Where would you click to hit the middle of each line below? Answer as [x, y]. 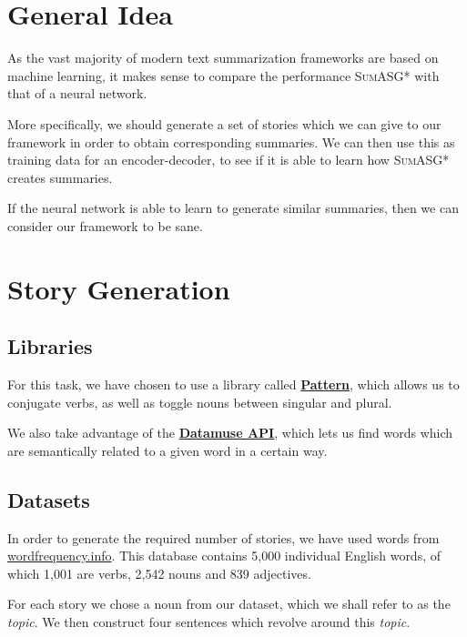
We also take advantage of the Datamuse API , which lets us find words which [230, 433]
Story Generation [119, 288]
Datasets [49, 499]
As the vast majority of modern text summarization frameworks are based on [223, 58]
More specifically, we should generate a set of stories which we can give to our [224, 123]
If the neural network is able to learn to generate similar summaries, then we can [233, 208]
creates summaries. [60, 177]
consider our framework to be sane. [105, 225]
